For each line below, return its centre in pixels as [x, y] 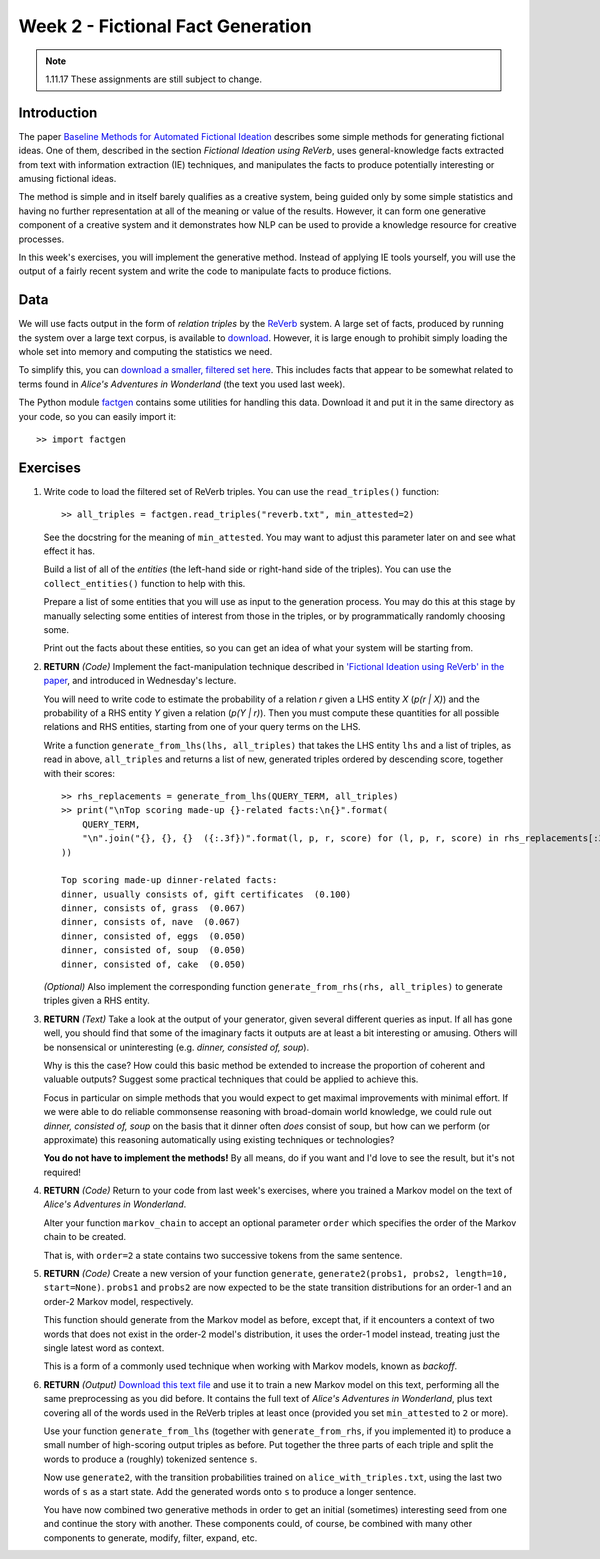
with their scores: [79, 773]
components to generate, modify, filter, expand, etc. [150, 1537]
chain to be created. [85, 1237]
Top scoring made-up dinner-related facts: [169, 880]
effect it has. [69, 551]
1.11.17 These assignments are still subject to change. [153, 79]
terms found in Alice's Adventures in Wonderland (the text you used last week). [182, 384]
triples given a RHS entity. [96, 1001]
